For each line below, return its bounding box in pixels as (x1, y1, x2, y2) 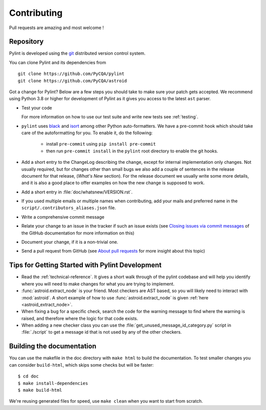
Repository (9, 37, 44, 46)
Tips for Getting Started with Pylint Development (9, 261, 162, 269)
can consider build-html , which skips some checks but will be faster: (9, 362, 154, 368)
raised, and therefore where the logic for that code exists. (21, 315, 138, 321)
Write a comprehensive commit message (21, 214, 104, 220)
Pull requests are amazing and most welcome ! (9, 25, 104, 31)
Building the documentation (9, 342, 97, 350)
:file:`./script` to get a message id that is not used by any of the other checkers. (21, 329, 182, 335)
